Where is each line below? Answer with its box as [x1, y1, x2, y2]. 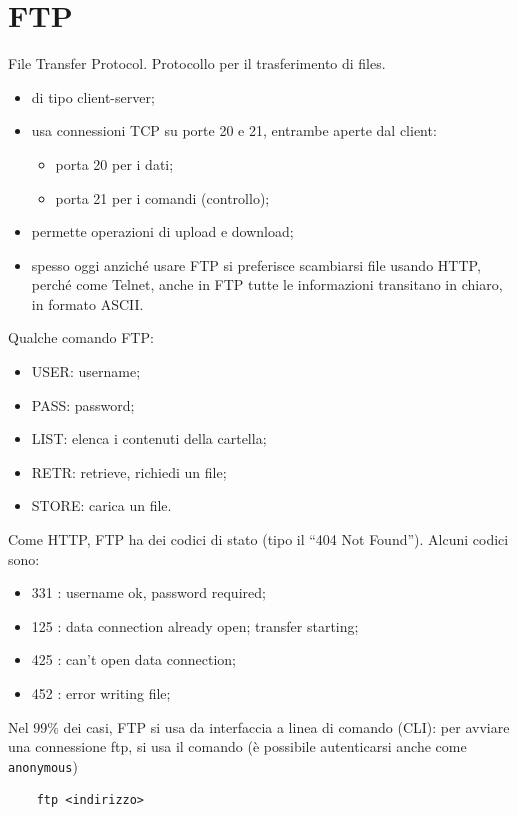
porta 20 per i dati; [55, 153, 174, 174]
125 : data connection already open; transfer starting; [31, 615, 359, 636]
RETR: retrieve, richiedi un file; [31, 461, 227, 482]
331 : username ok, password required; [31, 582, 266, 603]
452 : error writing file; [31, 683, 171, 703]
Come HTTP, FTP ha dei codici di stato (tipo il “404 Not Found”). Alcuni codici [8, 529, 509, 550]
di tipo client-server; [31, 86, 155, 107]
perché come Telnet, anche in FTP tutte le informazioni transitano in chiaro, [31, 274, 503, 295]
